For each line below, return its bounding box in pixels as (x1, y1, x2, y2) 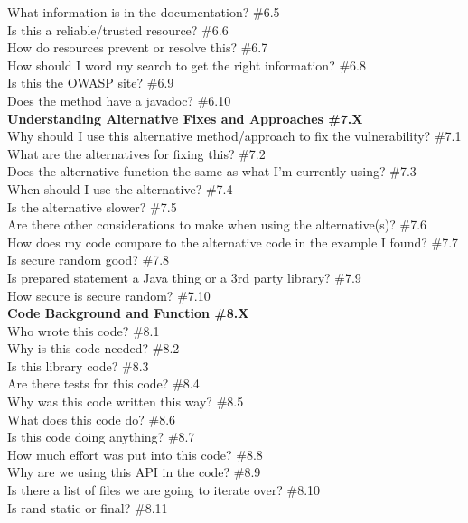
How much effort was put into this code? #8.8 (7, 444, 263, 463)
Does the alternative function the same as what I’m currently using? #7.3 (7, 162, 417, 181)
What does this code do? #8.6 (7, 409, 176, 428)
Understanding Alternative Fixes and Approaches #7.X (7, 108, 363, 127)
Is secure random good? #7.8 (7, 250, 170, 269)
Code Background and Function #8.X (7, 304, 249, 322)
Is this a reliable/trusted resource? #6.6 (7, 20, 229, 39)
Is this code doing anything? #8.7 (7, 427, 195, 446)
